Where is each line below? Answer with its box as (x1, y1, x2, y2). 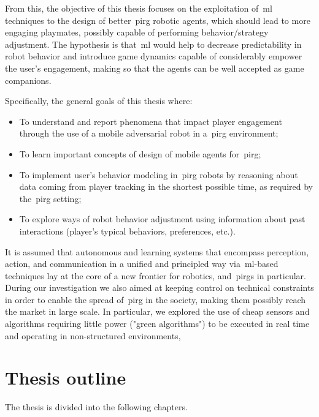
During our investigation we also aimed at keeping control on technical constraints (5, 281, 314, 294)
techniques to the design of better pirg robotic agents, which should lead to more (5, 13, 310, 26)
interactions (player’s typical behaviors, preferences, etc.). (19, 224, 236, 237)
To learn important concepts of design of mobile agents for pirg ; (19, 147, 261, 160)
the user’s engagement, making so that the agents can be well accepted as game (5, 61, 304, 74)
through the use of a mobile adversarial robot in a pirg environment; (19, 127, 279, 140)
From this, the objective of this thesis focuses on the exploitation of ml (5, 2, 272, 14)
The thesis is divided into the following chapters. (5, 400, 188, 413)
